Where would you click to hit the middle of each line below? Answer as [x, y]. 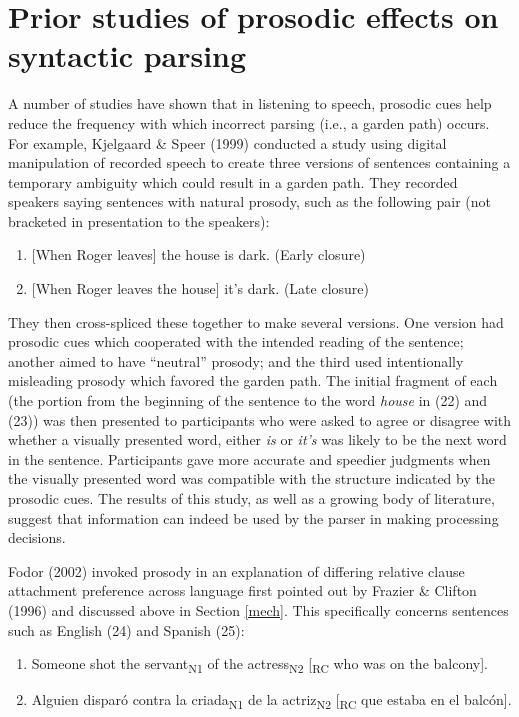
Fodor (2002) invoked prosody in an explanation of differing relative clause [236, 570]
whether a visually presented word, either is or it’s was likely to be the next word [257, 439]
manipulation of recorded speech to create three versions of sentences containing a [259, 162]
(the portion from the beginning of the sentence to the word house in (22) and [248, 400]
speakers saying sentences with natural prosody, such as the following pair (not [249, 201]
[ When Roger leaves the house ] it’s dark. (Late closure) [200, 288]
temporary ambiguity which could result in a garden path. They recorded [233, 181]
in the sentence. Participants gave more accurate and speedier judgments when [249, 458]
